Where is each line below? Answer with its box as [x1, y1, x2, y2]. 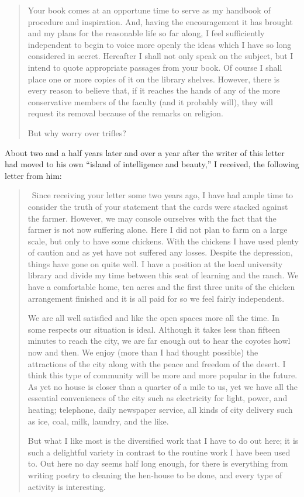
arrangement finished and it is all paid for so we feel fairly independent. [27, 292, 285, 304]
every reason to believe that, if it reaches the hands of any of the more [27, 84, 281, 96]
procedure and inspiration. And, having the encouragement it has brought [27, 15, 293, 27]
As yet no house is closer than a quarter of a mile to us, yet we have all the [27, 380, 298, 392]
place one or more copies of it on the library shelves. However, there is [27, 73, 280, 85]
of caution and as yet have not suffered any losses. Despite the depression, [27, 246, 293, 258]
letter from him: [5, 169, 62, 181]
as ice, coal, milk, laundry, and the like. [27, 415, 169, 427]
